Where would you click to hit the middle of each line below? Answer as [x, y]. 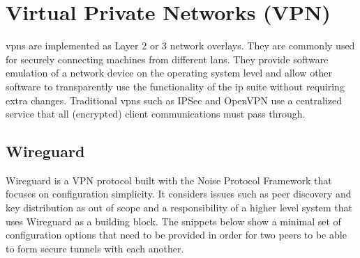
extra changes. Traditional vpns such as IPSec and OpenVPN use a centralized [174, 100]
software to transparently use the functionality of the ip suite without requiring [175, 86]
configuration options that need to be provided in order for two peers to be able [176, 235]
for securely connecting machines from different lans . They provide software [167, 59]
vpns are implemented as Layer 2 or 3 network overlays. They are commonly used [180, 46]
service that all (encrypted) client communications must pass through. [156, 114]
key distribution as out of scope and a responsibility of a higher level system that [179, 208]
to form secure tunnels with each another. [95, 248]
